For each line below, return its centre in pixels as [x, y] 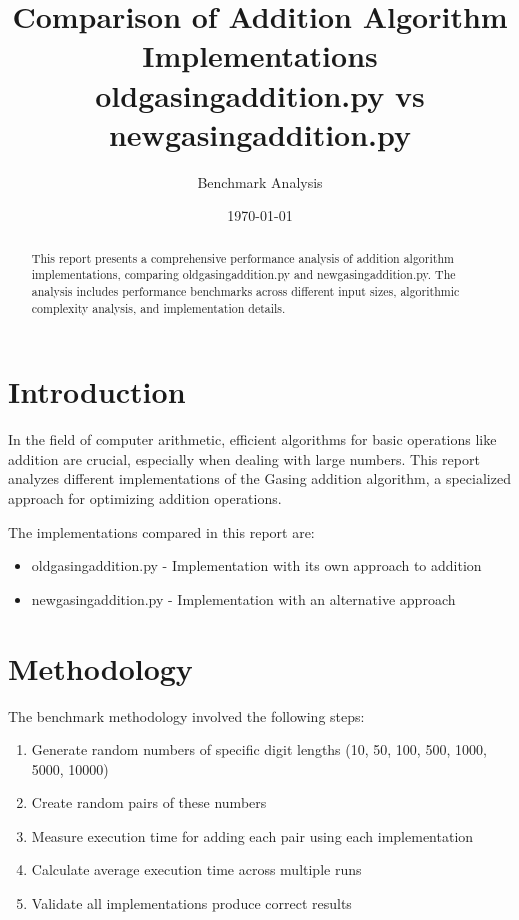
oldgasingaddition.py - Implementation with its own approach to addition [256, 565]
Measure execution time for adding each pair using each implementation [252, 835]
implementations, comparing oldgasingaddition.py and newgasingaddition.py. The [243, 274]
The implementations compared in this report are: [161, 531]
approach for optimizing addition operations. [145, 498]
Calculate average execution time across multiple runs [196, 869]
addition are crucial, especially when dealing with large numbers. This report [244, 458]
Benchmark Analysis [260, 181]
